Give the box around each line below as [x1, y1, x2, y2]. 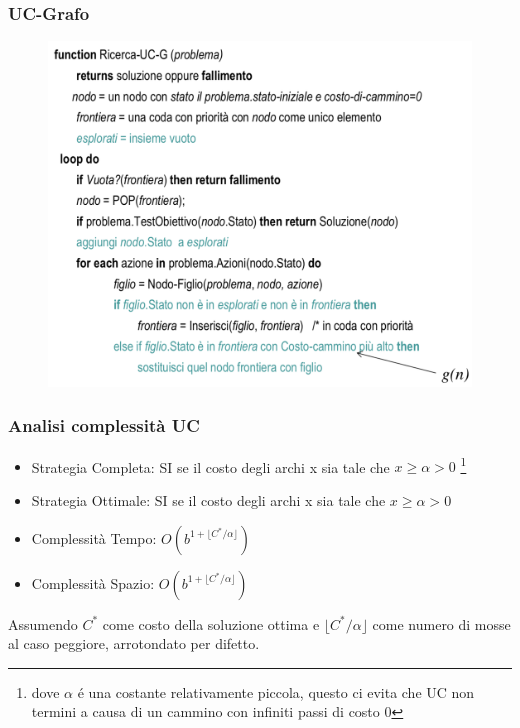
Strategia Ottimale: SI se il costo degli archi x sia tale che [31, 490, 386, 511]
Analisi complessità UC [8, 413, 200, 438]
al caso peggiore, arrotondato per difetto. [8, 633, 260, 654]
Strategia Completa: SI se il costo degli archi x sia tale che [31, 456, 390, 477]
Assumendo [8, 613, 78, 634]
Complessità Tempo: [31, 527, 157, 548]
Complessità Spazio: [31, 572, 155, 593]
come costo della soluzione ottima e [102, 613, 320, 634]
